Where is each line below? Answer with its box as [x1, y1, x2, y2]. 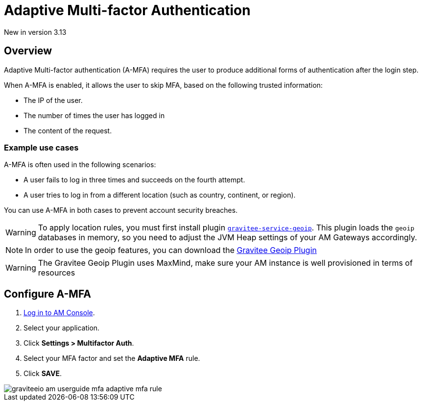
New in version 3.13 [4, 27, 67, 36]
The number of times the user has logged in [23, 111, 165, 120]
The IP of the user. [23, 96, 83, 104]
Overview [4, 45, 52, 57]
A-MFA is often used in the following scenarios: [4, 160, 156, 169]
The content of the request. [23, 126, 112, 135]
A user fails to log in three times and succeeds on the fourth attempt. [23, 176, 245, 184]
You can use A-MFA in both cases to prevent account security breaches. [4, 206, 238, 215]
